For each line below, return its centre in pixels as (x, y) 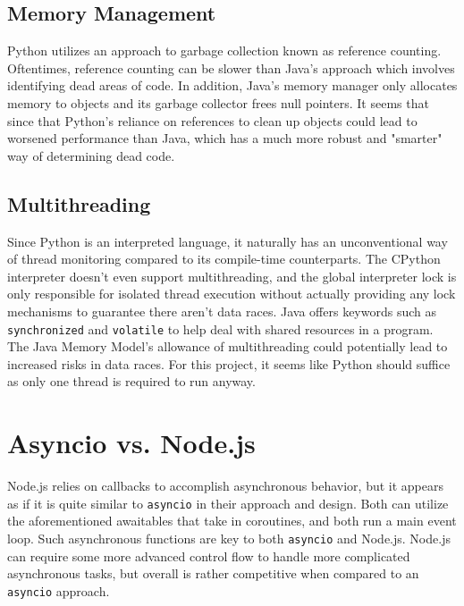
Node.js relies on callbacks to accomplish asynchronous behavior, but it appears (225, 486)
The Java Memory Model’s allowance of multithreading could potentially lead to (228, 346)
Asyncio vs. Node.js (131, 443)
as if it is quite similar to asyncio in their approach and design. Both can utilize (228, 503)
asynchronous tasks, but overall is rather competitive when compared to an (213, 573)
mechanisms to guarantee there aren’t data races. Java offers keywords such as (222, 311)
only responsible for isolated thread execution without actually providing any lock (232, 294)
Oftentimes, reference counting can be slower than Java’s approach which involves (231, 67)
